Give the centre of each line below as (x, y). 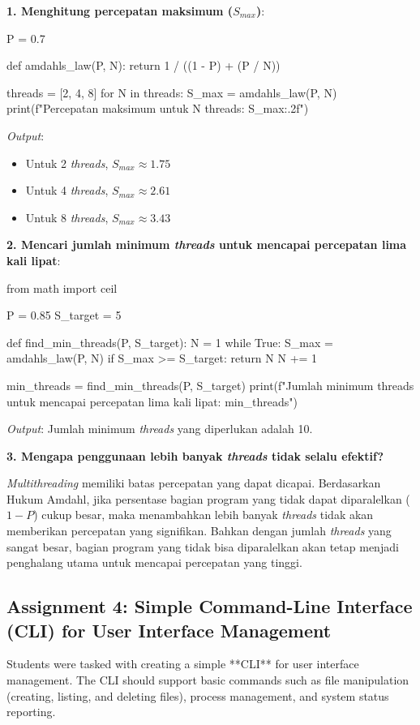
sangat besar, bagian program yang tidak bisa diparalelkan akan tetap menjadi (203, 546)
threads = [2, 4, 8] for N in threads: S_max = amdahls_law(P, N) (172, 92)
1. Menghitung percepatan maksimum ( (120, 11)
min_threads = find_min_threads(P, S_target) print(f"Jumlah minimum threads (210, 385)
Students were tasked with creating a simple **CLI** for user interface (183, 664)
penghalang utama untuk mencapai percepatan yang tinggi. (154, 562)
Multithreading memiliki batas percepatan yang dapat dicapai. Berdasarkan (194, 483)
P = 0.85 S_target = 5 (64, 315)
